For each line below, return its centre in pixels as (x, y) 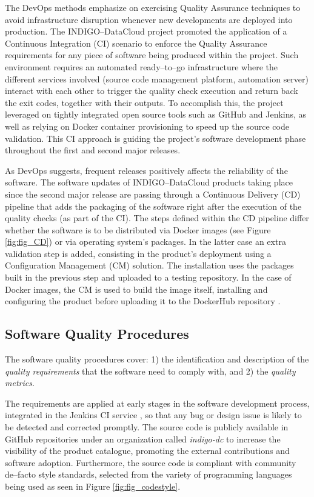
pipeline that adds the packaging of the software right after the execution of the (153, 206)
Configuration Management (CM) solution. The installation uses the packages (149, 265)
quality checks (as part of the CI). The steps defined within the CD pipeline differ (157, 218)
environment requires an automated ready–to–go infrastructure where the (142, 66)
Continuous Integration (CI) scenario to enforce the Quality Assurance (136, 43)
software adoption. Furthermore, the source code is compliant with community (151, 462)
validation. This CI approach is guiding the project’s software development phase (155, 138)
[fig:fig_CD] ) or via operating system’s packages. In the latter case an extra (145, 242)
